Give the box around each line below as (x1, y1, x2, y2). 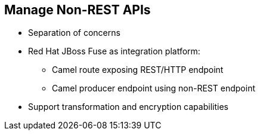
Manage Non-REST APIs (4, 2, 151, 17)
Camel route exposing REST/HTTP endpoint (52, 65, 224, 75)
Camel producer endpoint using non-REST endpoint (52, 83, 255, 94)
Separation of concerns (28, 27, 120, 38)
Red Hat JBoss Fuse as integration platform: (28, 46, 200, 57)
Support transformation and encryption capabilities (28, 102, 228, 112)
